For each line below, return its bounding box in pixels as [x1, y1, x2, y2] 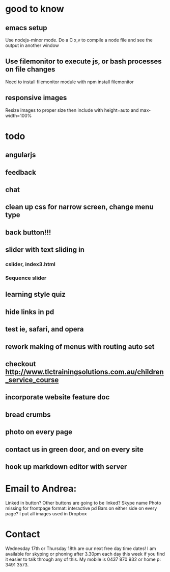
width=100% [5, 112, 32, 118]
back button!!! [5, 228, 51, 236]
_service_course [5, 375, 59, 384]
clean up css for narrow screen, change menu [5, 203, 154, 211]
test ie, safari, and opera [5, 325, 84, 333]
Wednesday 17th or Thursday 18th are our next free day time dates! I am [5, 545, 156, 552]
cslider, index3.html [5, 261, 56, 268]
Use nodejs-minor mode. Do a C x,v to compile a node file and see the [5, 37, 153, 43]
